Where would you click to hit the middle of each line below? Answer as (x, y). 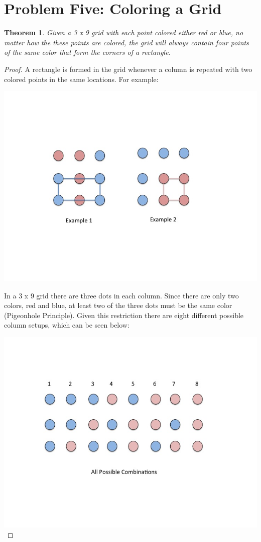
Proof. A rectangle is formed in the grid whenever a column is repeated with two (128, 69)
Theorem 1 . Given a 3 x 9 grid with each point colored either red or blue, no (124, 32)
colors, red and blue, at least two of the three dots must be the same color (118, 305)
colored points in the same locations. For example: (81, 79)
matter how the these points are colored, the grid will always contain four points (126, 42)
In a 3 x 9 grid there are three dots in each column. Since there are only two (121, 295)
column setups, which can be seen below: (67, 325)
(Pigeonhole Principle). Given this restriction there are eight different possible (124, 315)
